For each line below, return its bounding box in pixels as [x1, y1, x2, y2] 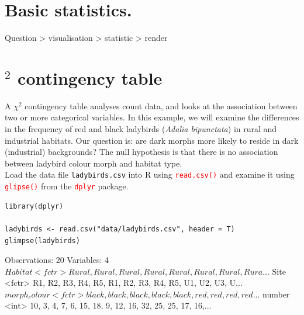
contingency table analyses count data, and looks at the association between [25, 99, 298, 112]
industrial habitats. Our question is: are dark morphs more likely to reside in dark [5, 134, 299, 146]
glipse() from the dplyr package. [5, 180, 129, 192]
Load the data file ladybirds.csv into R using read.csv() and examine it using [5, 168, 295, 181]
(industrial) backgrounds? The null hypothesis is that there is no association [5, 146, 278, 158]
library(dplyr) [5, 202, 64, 210]
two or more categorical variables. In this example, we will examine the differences [5, 111, 299, 123]
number [262, 288, 290, 300]
